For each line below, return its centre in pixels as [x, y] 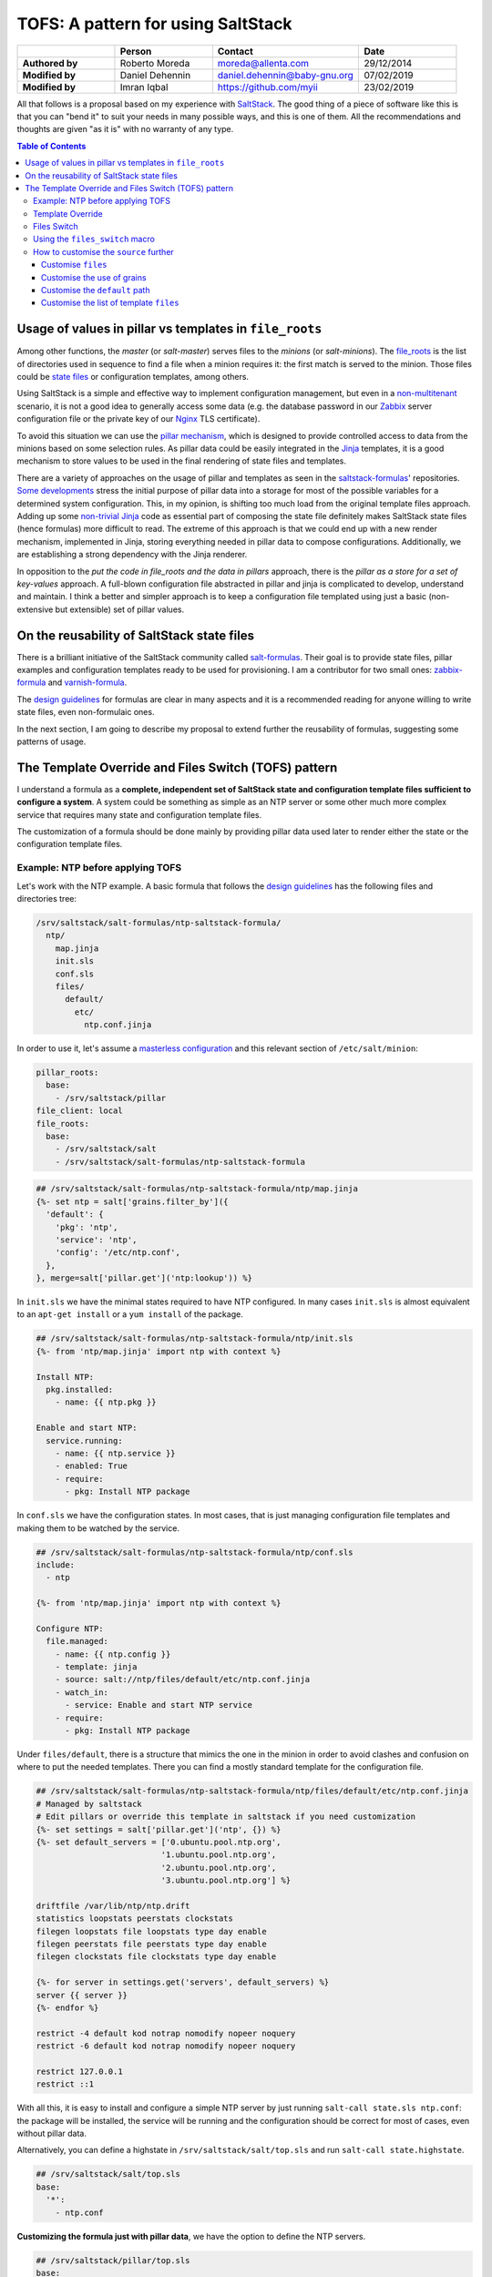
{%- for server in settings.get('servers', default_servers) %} [183, 1982]
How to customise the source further [104, 251]
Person [136, 51]
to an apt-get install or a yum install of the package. [130, 1314]
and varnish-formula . [87, 682]
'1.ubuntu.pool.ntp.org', [219, 1855]
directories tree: [47, 898]
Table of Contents [51, 146]
